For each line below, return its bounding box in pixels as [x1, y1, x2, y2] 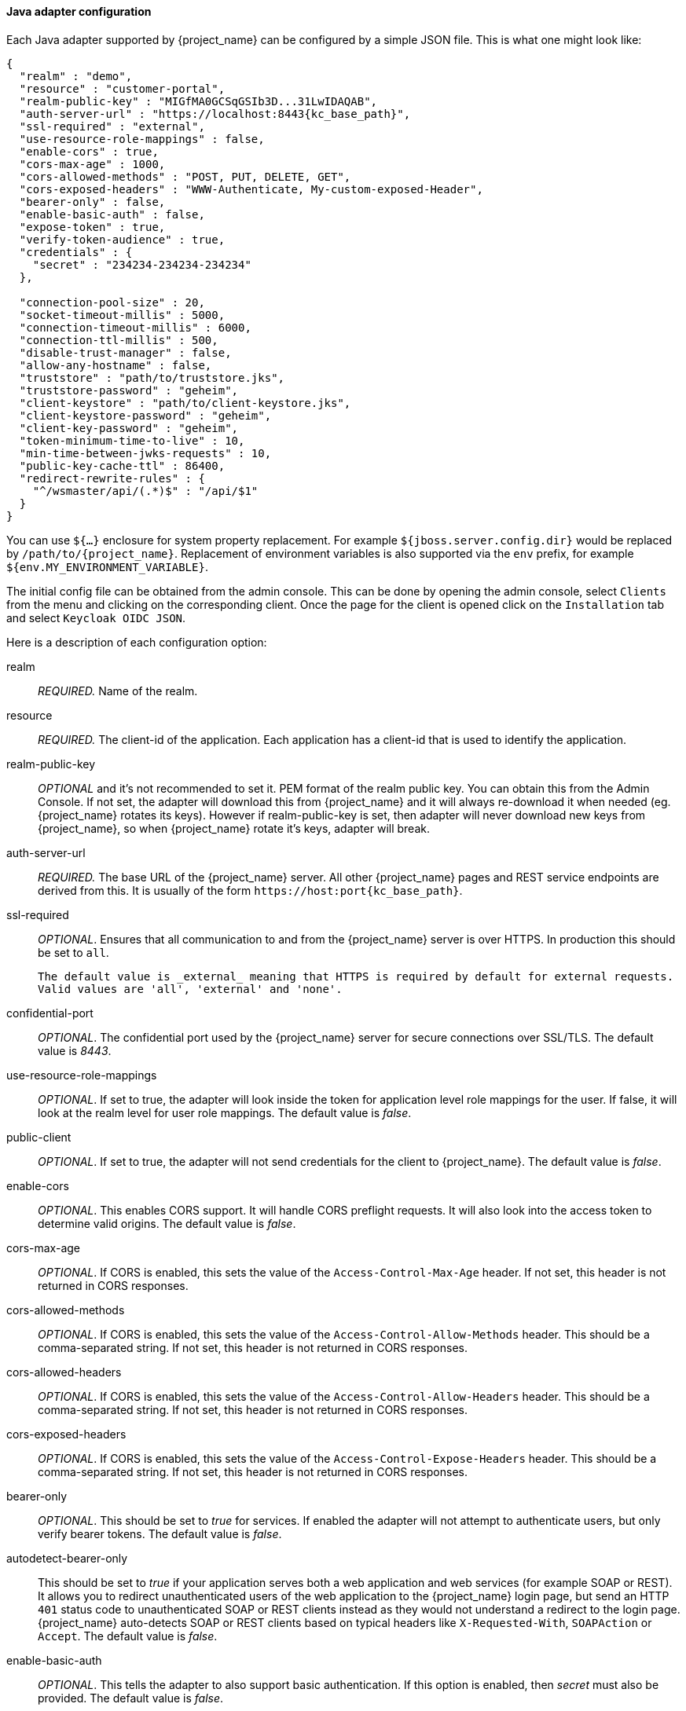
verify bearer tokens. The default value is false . [38, 1526, 282, 1541]
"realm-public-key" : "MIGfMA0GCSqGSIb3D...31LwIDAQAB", [19, 94, 378, 108]
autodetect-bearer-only [6, 1551, 128, 1565]
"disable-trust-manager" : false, [19, 346, 232, 359]
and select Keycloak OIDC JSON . [6, 610, 186, 625]
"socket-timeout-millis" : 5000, [19, 308, 226, 321]
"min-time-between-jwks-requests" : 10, [19, 446, 272, 460]
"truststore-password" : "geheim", [19, 383, 239, 397]
